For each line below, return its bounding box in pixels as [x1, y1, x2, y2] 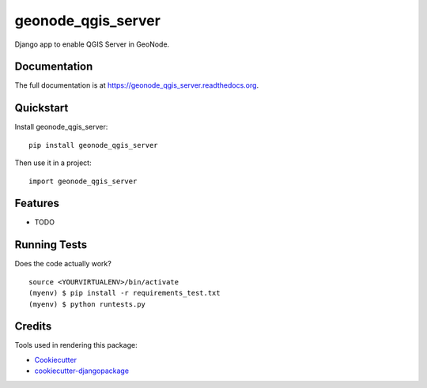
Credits [14, 320, 52, 333]
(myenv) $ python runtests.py [28, 299, 146, 308]
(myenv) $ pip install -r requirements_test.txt [28, 288, 221, 298]
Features [14, 197, 59, 210]
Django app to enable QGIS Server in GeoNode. [14, 40, 170, 49]
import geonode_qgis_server [28, 176, 138, 186]
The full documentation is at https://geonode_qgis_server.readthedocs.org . [14, 81, 259, 90]
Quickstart [14, 101, 69, 115]
